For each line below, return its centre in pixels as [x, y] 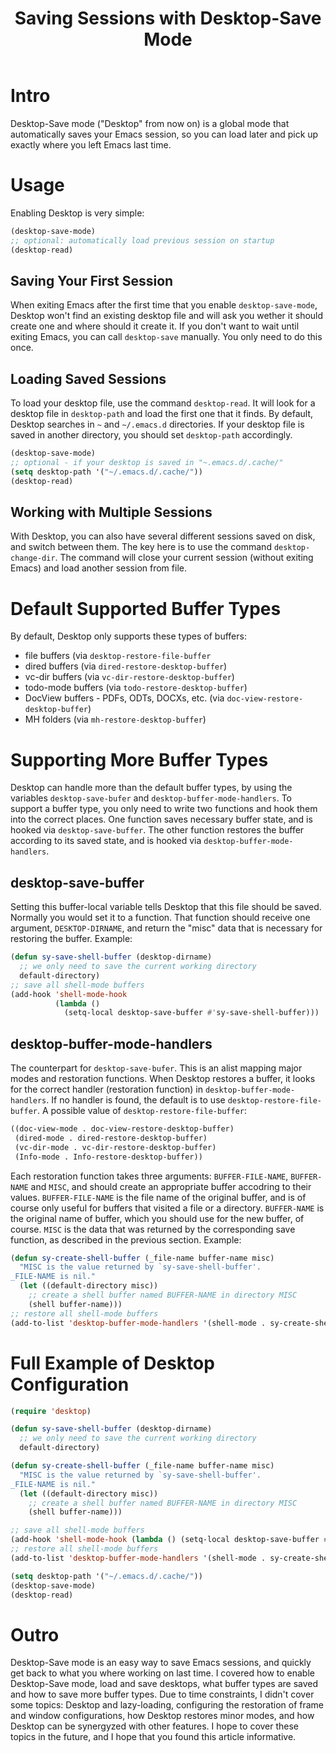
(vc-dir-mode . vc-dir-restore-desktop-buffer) [115, 1147]
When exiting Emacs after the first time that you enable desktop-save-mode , [164, 305]
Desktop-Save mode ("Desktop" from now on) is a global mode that [150, 123]
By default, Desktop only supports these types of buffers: [128, 636]
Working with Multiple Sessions [111, 512]
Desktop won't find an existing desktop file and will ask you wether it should [167, 316]
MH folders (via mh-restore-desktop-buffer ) [115, 719]
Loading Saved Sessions [88, 378]
